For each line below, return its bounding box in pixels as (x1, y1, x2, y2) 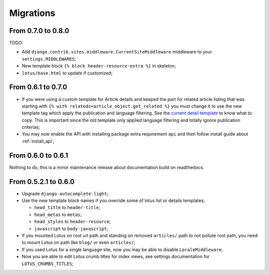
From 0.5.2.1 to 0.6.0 (9, 177, 75, 186)
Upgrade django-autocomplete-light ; (21, 190, 108, 196)
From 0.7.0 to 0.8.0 (9, 26, 69, 35)
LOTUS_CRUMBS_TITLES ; (21, 260, 73, 266)
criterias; (21, 124, 40, 130)
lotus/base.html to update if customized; (21, 70, 113, 76)
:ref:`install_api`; (21, 138, 55, 144)
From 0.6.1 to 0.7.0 (9, 83, 67, 91)
